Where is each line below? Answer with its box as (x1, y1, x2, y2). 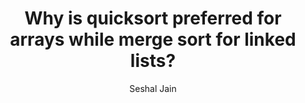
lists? (129, 50, 177, 72)
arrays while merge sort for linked (9, 28, 297, 51)
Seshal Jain (129, 82, 177, 94)
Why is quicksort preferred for (24, 7, 282, 30)
